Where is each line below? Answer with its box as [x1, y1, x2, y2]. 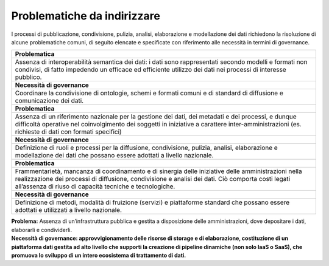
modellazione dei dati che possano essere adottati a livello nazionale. [15, 151, 214, 160]
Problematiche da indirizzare [11, 9, 161, 22]
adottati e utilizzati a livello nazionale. [15, 206, 122, 214]
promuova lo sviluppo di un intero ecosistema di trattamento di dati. [11, 251, 186, 259]
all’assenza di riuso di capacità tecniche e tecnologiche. [15, 182, 175, 191]
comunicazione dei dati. [15, 97, 84, 105]
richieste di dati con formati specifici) [15, 128, 122, 136]
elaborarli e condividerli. [11, 226, 73, 233]
